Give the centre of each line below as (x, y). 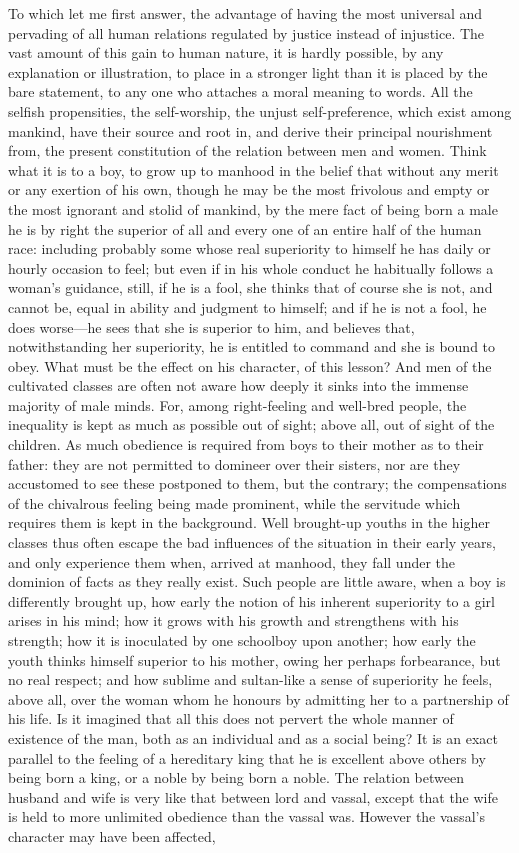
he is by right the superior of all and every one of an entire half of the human (245, 228)
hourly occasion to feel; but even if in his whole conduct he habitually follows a (251, 267)
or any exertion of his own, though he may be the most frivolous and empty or (249, 189)
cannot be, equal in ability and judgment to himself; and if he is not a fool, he (247, 306)
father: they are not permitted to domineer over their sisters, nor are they (234, 463)
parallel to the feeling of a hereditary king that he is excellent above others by (247, 757)
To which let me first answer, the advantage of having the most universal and (245, 13)
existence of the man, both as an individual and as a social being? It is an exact (253, 737)
